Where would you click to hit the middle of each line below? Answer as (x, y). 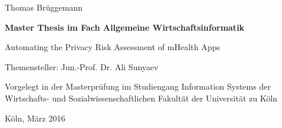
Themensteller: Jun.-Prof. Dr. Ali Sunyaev (82, 66)
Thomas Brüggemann (44, 7)
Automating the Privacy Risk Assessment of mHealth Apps (113, 47)
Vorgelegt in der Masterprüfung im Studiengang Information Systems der (138, 86)
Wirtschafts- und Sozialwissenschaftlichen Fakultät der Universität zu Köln (141, 98)
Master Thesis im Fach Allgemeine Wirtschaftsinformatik (125, 27)
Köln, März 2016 (35, 118)
